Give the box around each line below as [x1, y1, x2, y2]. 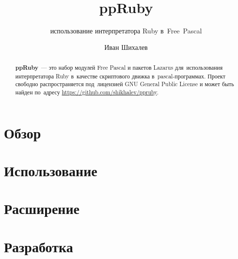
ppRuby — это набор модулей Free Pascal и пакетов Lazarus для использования [15, 63, 223, 72]
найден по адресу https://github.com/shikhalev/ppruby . [15, 88, 159, 96]
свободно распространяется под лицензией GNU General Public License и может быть [15, 80, 234, 88]
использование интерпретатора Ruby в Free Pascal [50, 26, 202, 36]
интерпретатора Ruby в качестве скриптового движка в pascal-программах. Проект [15, 72, 225, 80]
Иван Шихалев [104, 42, 148, 52]
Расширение [4, 198, 79, 218]
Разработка [4, 236, 73, 256]
